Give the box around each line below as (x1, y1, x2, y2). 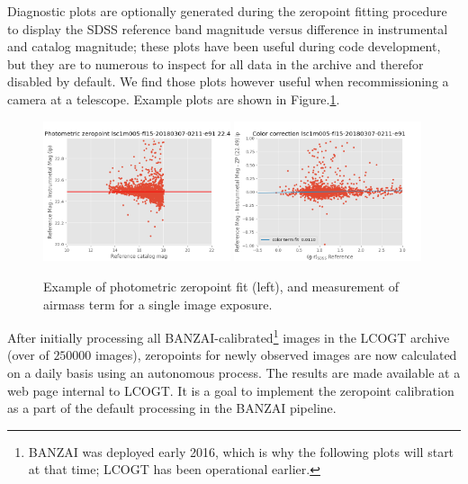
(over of (7, 345, 49, 364)
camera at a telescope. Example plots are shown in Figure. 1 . (7, 89, 340, 108)
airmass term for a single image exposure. (43, 294, 273, 313)
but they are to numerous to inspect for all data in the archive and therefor (7, 54, 424, 73)
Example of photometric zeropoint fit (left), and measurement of (43, 276, 400, 295)
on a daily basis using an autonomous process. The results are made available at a (7, 363, 461, 381)
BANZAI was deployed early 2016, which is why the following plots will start (28, 442, 454, 461)
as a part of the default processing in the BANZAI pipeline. (7, 399, 337, 417)
